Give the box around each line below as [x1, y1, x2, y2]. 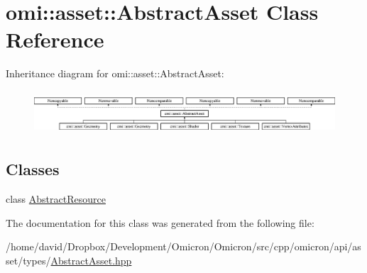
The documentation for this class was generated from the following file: [6, 215, 314, 230]
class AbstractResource [6, 191, 106, 206]
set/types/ [6, 252, 51, 267]
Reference [6, 25, 104, 54]
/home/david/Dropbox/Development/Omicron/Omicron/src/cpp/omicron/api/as [6, 239, 361, 254]
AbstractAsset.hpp [50, 252, 132, 267]
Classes [6, 158, 60, 180]
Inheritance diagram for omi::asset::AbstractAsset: [6, 66, 224, 81]
